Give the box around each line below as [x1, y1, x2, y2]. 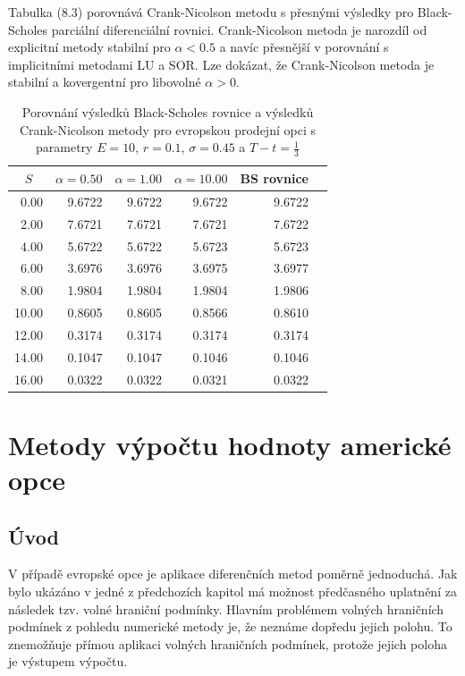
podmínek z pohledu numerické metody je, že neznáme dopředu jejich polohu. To [8, 617, 452, 636]
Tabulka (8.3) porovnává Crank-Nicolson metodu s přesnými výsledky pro [8, 3, 414, 21]
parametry [35, 138, 93, 156]
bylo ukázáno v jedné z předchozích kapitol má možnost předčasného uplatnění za [8, 582, 457, 601]
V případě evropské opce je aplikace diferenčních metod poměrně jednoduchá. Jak [8, 564, 458, 583]
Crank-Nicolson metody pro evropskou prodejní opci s [19, 120, 316, 139]
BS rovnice [240, 168, 309, 187]
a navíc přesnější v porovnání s [219, 38, 389, 56]
